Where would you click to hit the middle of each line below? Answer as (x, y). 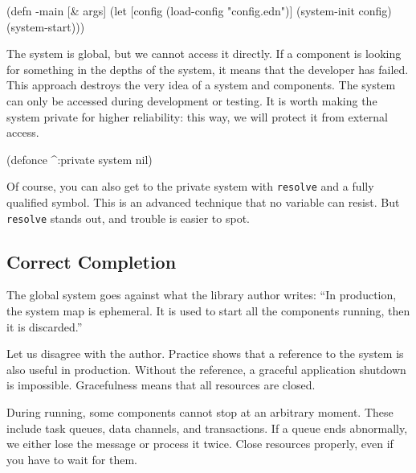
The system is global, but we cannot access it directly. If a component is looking (204, 53)
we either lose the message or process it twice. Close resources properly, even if (200, 444)
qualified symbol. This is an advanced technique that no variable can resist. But (203, 202)
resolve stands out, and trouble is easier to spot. (128, 218)
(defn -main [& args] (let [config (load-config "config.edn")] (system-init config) (199, 10)
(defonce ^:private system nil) (80, 159)
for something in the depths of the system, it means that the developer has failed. (208, 69)
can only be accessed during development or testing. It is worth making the (192, 100)
